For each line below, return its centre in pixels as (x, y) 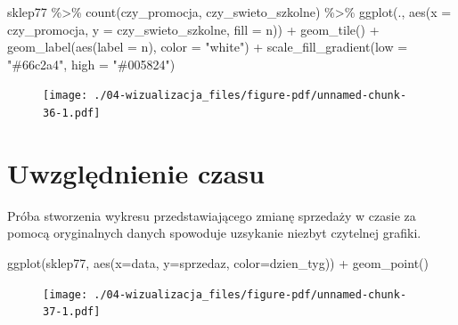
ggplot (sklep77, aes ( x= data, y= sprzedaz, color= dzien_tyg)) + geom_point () (218, 263)
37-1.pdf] (72, 312)
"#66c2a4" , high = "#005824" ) (91, 64)
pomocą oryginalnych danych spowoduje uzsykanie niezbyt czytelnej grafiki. (214, 233)
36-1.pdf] (72, 114)
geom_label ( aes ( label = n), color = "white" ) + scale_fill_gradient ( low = (208, 47)
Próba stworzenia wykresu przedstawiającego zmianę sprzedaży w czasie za (212, 215)
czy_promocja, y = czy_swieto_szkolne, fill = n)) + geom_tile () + (193, 29)
